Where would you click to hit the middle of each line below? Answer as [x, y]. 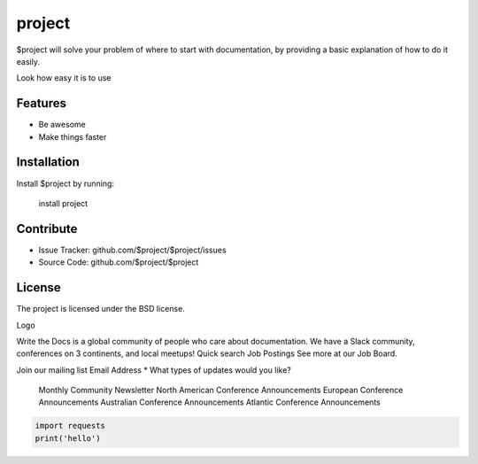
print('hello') [68, 438]
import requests [70, 426]
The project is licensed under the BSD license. [100, 309]
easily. [28, 61]
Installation [48, 162]
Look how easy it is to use [64, 78]
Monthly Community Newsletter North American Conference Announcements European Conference [221, 391]
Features [41, 103]
